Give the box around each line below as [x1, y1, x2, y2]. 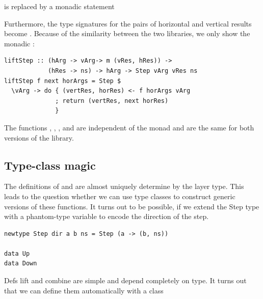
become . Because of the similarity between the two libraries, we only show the [4, 28, 250, 39]
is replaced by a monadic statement [4, 1, 115, 11]
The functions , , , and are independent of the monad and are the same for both [4, 122, 254, 132]
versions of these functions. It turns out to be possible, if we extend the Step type [4, 201, 259, 211]
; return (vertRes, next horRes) [55, 97, 169, 104]
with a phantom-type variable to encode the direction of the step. [4, 211, 209, 222]
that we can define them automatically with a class [4, 285, 164, 295]
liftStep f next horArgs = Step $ [4, 77, 121, 85]
